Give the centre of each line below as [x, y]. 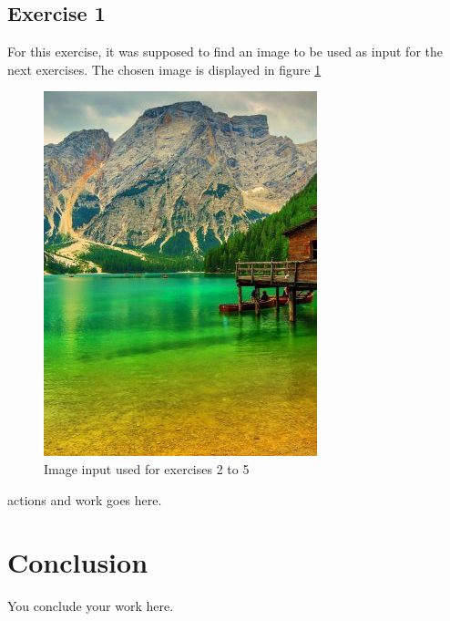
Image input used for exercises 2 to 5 [147, 468]
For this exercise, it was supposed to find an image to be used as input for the [225, 52]
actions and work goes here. [85, 499]
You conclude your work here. [91, 606]
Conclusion [78, 562]
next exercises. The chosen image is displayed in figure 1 [164, 69]
